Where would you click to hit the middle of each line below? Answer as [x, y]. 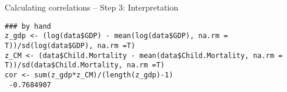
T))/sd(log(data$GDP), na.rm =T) [70, 45]
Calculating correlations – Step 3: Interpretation [92, 7]
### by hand [28, 26]
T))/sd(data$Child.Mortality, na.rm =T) [85, 65]
